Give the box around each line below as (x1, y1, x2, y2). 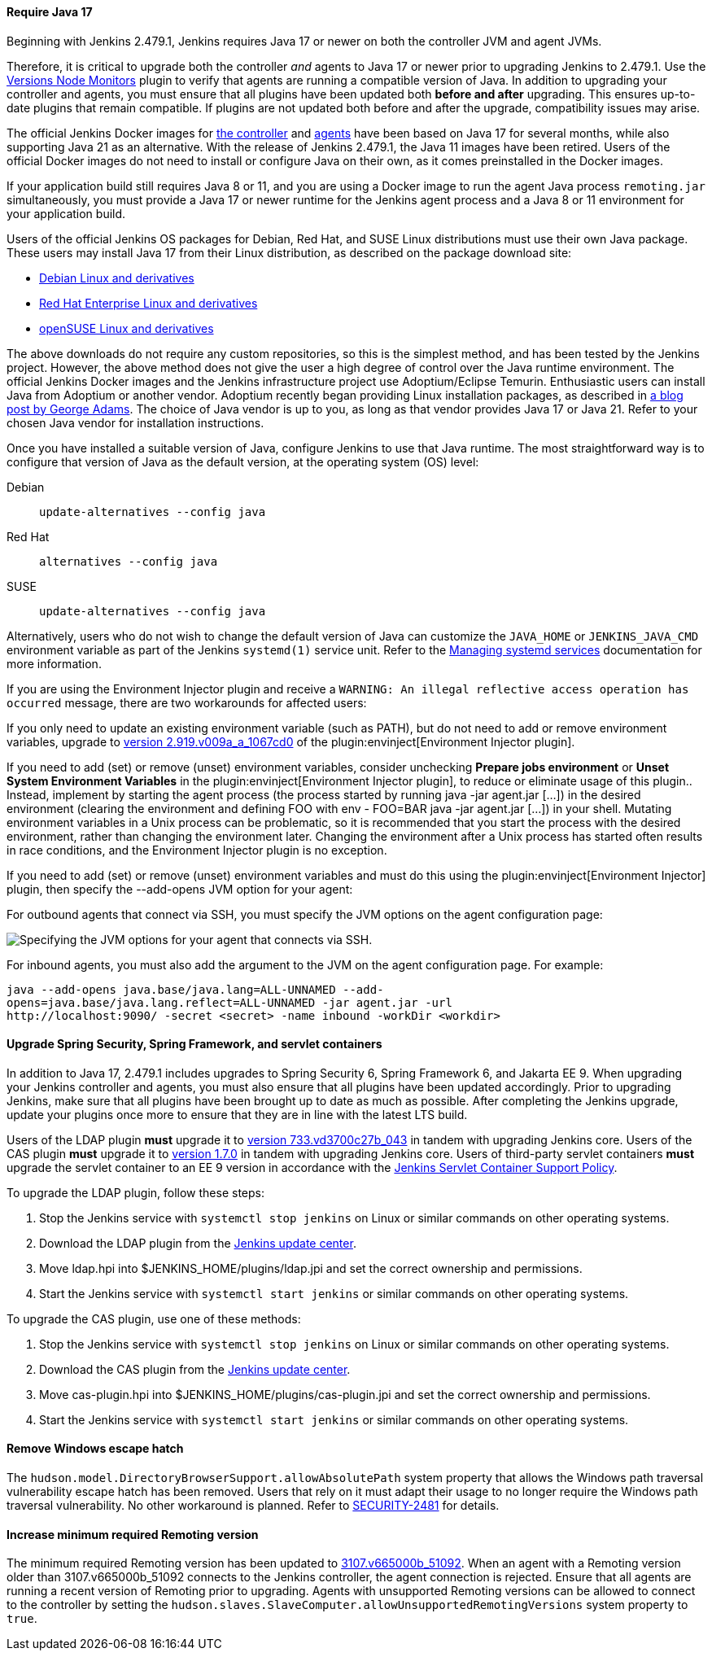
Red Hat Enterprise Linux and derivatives (39, 295, 258, 310)
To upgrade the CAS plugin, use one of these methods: (7, 1311, 301, 1326)
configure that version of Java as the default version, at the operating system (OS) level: (7, 454, 479, 469)
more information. (7, 656, 102, 671)
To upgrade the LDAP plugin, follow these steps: (7, 1185, 264, 1200)
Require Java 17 (7, 5, 93, 19)
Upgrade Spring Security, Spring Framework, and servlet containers (7, 1037, 382, 1051)
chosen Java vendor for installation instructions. (7, 415, 264, 430)
